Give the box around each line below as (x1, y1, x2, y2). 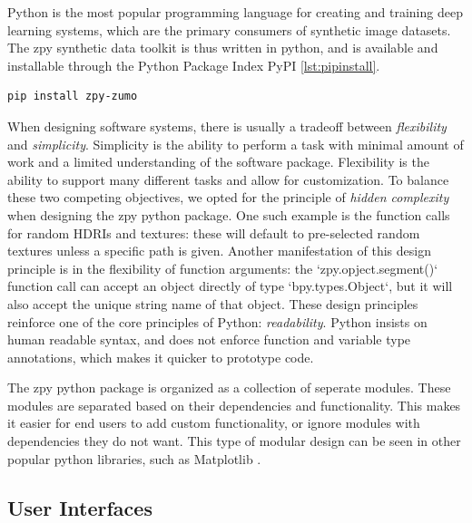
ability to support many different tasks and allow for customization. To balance (7, 169, 449, 189)
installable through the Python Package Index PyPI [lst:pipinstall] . (7, 55, 380, 74)
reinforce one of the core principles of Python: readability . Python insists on (7, 312, 428, 331)
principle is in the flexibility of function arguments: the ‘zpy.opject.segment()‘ (7, 258, 438, 277)
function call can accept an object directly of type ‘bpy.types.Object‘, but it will (7, 276, 453, 295)
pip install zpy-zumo (7, 90, 138, 103)
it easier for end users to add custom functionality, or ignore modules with (7, 413, 420, 432)
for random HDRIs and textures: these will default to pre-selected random (7, 223, 420, 242)
